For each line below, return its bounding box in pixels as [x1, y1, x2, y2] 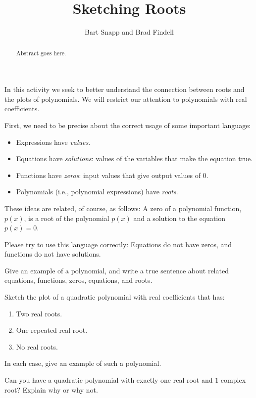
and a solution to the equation [133, 213, 226, 223]
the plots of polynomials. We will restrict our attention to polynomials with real [4, 93, 247, 104]
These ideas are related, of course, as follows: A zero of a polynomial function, [4, 203, 242, 213]
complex [220, 375, 246, 385]
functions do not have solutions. [4, 249, 101, 259]
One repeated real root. [16, 325, 88, 335]
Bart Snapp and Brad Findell [85, 27, 174, 37]
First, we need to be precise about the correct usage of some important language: [4, 120, 251, 130]
